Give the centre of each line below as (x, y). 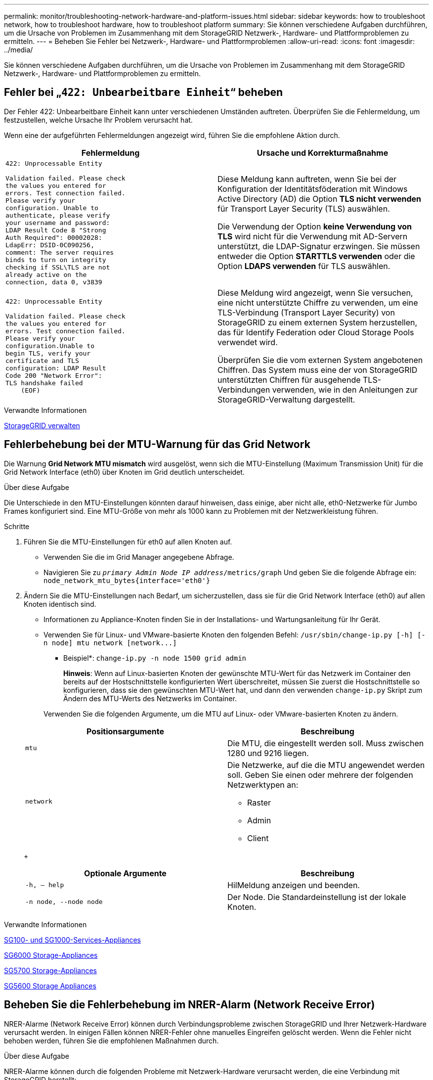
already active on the (46, 274)
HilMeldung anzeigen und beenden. (294, 885)
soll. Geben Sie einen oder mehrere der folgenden (320, 775)
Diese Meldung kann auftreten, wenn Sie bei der (307, 179)
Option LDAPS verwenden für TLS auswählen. (304, 266)
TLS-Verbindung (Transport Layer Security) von (306, 312)
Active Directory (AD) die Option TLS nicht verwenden (320, 199)
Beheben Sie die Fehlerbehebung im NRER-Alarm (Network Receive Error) (190, 1005)
